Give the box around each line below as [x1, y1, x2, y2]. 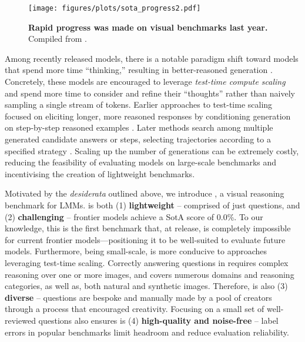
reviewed [5, 314, 36, 326]
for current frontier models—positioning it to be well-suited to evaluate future [5, 233, 286, 245]
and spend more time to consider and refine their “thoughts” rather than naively [5, 87, 295, 99]
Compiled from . [28, 32, 88, 45]
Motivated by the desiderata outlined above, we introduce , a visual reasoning [5, 187, 284, 200]
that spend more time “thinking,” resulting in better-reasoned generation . [5, 64, 273, 76]
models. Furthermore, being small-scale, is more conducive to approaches [5, 245, 267, 257]
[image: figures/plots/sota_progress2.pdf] [28, 4, 201, 12]
